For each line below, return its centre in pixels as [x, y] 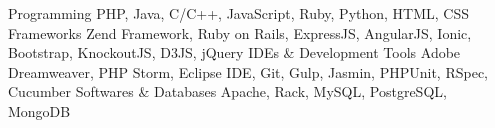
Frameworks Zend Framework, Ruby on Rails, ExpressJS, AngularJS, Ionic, [240, 32]
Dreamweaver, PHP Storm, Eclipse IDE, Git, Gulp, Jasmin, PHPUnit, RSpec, [248, 71]
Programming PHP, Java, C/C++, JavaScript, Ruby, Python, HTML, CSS [239, 13]
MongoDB [39, 110]
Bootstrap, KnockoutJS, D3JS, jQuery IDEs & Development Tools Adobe [234, 52]
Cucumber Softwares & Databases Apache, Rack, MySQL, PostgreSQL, [227, 91]
